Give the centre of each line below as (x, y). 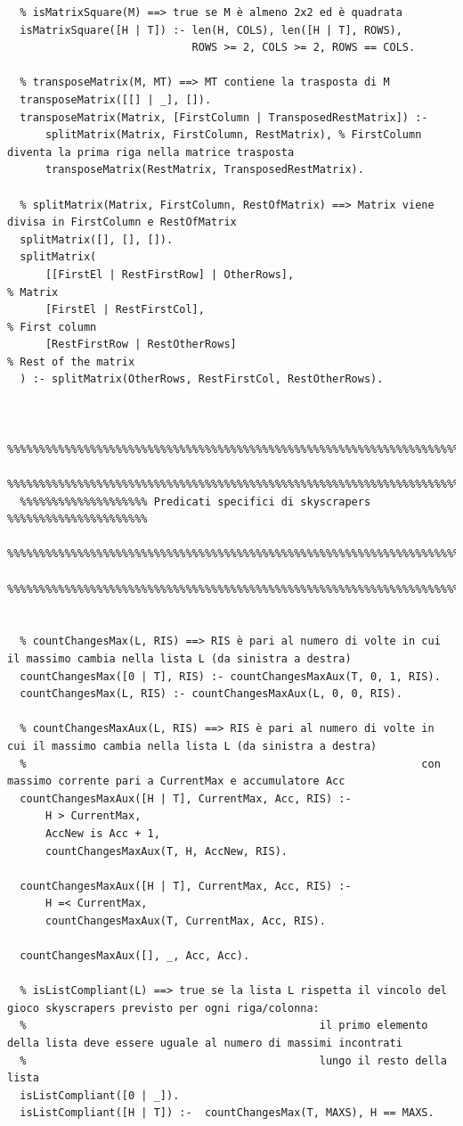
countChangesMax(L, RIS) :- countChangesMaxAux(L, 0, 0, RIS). (211, 694)
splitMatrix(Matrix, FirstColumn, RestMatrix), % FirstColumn (233, 135)
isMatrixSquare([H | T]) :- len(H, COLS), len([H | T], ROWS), (211, 30)
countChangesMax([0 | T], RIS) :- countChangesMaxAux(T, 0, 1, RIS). (230, 676)
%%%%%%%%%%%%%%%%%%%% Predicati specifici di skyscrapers (195, 501)
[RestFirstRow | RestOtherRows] (141, 345)
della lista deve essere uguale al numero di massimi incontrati (205, 1044)
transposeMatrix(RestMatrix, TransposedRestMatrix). (204, 170)
